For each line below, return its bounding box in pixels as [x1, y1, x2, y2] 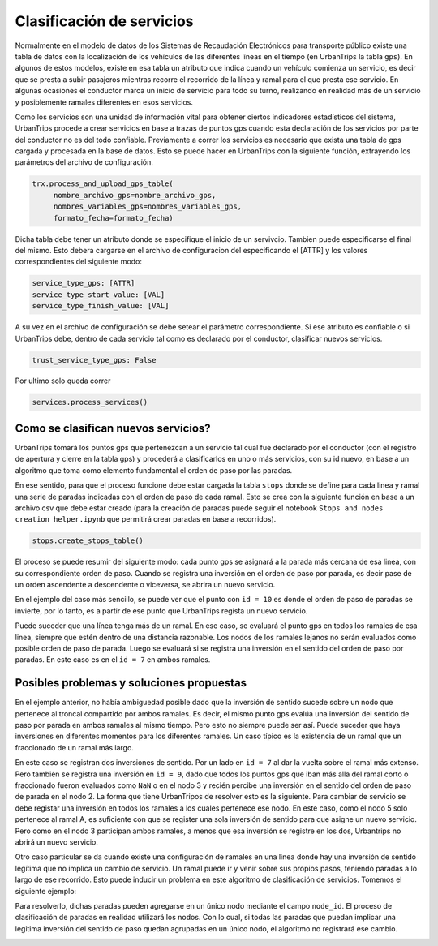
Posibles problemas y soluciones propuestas [15, 676, 247, 690]
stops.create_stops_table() [32, 536, 144, 545]
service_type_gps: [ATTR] [32, 278, 135, 288]
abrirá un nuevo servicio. [15, 837, 99, 847]
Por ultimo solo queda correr [15, 376, 111, 385]
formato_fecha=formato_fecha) [53, 213, 174, 222]
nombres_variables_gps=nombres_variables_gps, [53, 202, 243, 211]
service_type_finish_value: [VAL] [32, 301, 170, 311]
